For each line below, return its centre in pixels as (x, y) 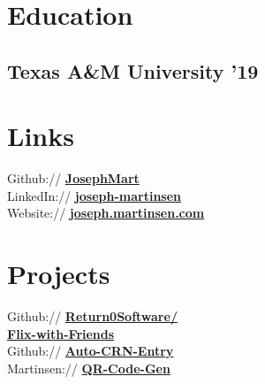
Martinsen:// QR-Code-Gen (89, 368)
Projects (59, 274)
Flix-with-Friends (61, 333)
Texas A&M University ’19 (133, 70)
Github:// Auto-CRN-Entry (91, 351)
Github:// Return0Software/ (92, 316)
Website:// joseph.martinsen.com (106, 213)
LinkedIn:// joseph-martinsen (95, 195)
